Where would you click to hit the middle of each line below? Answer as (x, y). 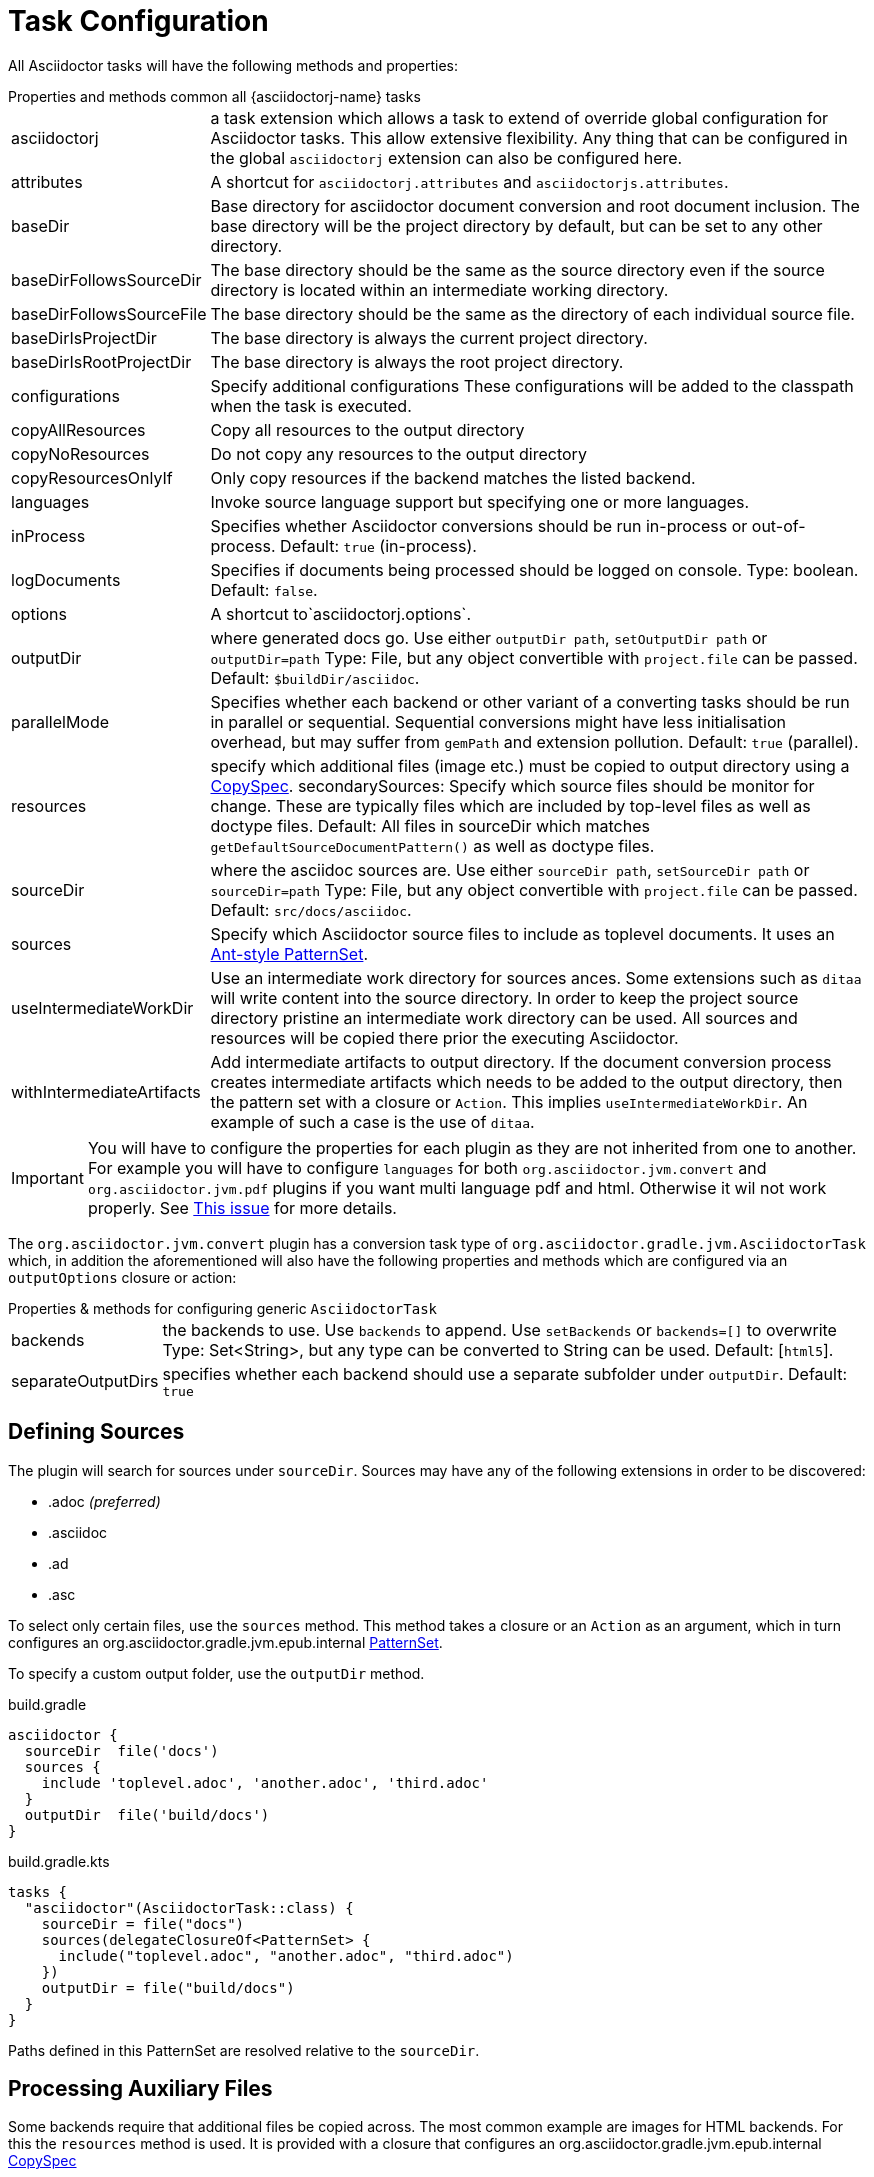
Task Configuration (138, 21)
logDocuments (66, 579)
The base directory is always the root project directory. (417, 361)
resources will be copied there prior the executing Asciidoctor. (444, 1037)
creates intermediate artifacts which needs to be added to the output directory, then (526, 1081)
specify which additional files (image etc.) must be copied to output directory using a (530, 765)
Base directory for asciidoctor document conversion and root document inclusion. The (535, 205)
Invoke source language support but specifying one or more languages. (480, 501)
